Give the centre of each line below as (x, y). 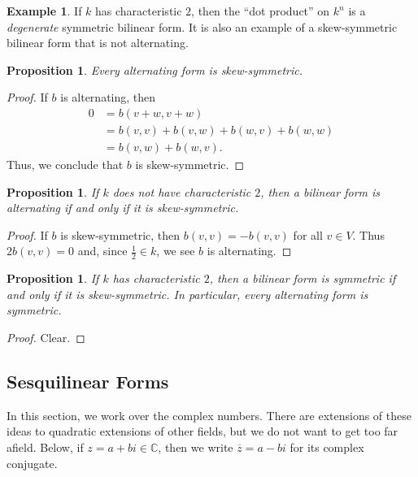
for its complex (327, 447)
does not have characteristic (182, 191)
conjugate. (32, 463)
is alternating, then (108, 97)
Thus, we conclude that (65, 165)
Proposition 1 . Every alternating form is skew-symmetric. (155, 69)
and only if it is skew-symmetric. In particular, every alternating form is (187, 294)
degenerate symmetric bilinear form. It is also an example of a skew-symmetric (202, 26)
